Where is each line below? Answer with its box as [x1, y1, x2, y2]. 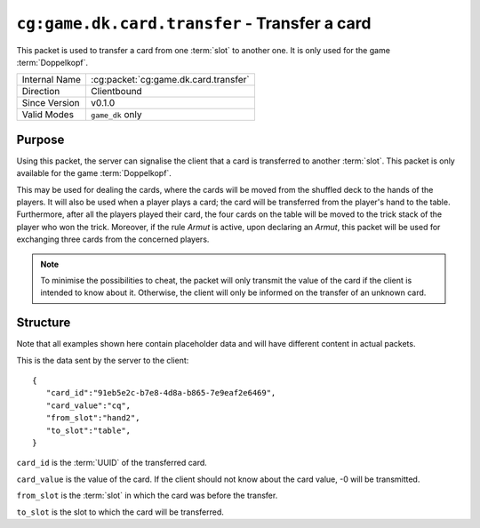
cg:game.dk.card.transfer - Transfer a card [16, 13, 372, 33]
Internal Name [21, 74, 82, 86]
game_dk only [90, 108, 142, 121]
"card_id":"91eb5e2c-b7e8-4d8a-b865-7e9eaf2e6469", [45, 388, 276, 398]
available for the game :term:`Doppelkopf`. [16, 168, 172, 179]
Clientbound [90, 85, 142, 98]
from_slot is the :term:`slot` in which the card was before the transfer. [16, 490, 278, 501]
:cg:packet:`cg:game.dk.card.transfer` [90, 74, 250, 86]
